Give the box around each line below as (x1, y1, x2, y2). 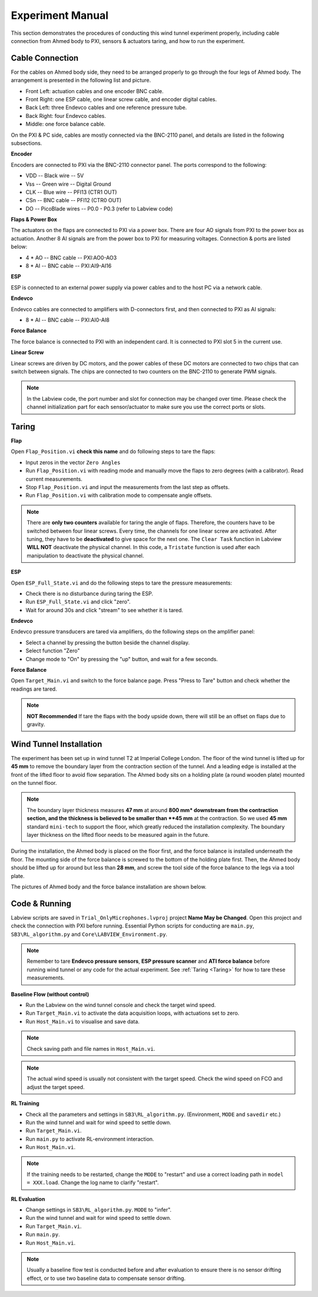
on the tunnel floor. (11, 780, 57, 787)
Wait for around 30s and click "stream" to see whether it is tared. (25, 606, 184, 613)
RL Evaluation (11, 1195, 45, 1202)
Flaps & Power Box (11, 216, 57, 223)
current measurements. (25, 475, 82, 483)
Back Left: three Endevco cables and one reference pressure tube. (25, 104, 187, 111)
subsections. (11, 139, 42, 147)
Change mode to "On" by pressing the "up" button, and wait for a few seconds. (25, 655, 218, 662)
